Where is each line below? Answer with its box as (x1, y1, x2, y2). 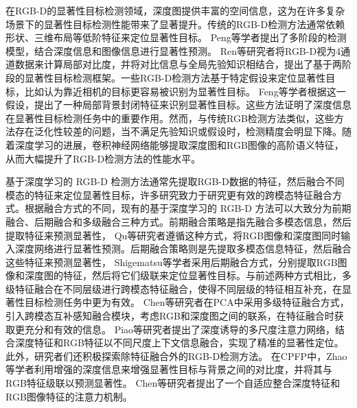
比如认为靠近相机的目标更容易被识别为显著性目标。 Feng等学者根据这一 (24, 84, 346, 98)
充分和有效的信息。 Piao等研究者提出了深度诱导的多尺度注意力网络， (24, 322, 336, 336)
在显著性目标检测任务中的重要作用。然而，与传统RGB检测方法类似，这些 (5, 110, 334, 125)
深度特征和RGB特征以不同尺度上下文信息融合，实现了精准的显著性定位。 (14, 335, 344, 350)
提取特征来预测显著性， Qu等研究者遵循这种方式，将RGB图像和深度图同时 (5, 228, 341, 242)
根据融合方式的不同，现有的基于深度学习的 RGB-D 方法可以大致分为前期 (24, 201, 352, 215)
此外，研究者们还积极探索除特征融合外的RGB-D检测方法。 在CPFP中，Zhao (5, 348, 347, 363)
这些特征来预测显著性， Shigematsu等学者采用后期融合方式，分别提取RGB (5, 254, 338, 269)
